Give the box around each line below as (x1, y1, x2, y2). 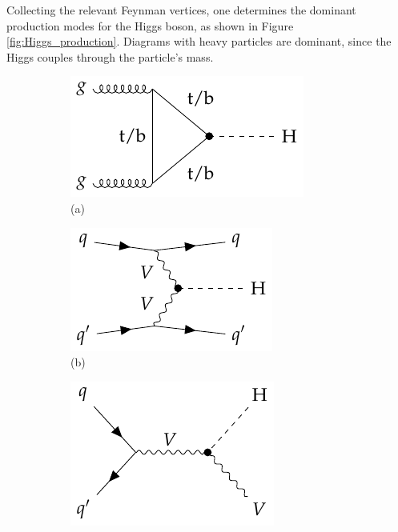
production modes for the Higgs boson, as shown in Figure (6, 17, 294, 34)
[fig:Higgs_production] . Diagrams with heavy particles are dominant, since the (6, 33, 392, 50)
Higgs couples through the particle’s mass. (6, 48, 214, 65)
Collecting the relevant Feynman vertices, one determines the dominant (6, 2, 356, 18)
